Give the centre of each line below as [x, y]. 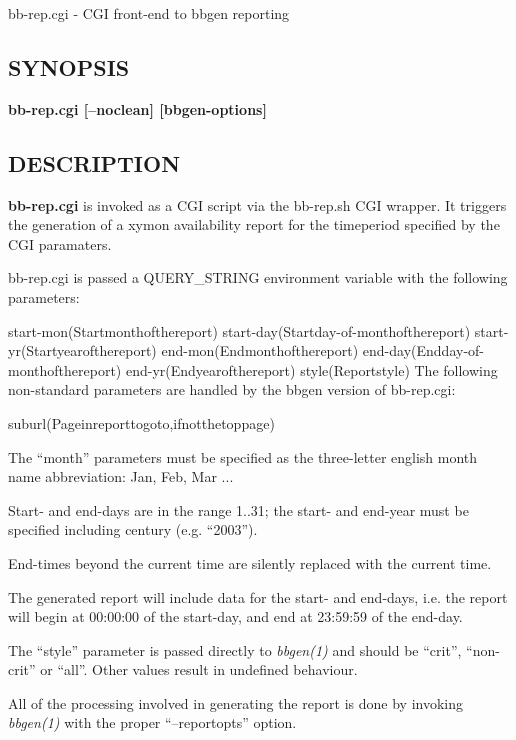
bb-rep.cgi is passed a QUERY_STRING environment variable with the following [258, 277]
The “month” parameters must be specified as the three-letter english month [243, 456]
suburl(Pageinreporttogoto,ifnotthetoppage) [141, 422]
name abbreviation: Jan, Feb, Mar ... [121, 476]
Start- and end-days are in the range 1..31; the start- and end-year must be [238, 509]
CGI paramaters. [60, 243]
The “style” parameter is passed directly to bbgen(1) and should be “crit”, [235, 649]
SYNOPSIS [69, 66]
